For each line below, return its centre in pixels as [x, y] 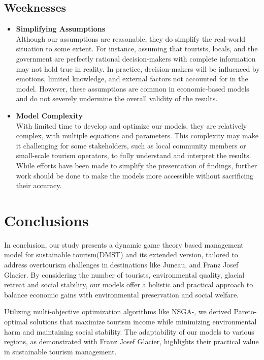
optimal [16, 321]
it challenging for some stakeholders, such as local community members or [131, 145]
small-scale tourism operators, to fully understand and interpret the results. [134, 155]
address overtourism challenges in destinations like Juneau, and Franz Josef [121, 265]
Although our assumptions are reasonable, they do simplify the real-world [131, 38]
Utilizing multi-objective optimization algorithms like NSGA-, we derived [118, 311]
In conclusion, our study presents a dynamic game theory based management [124, 244]
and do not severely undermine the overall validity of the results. [117, 98]
